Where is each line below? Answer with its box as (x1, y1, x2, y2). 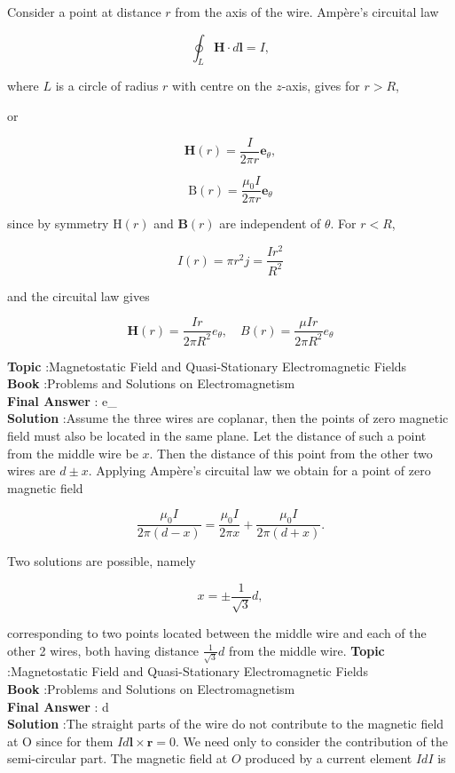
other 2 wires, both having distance (7, 641, 200, 659)
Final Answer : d (7, 697, 109, 715)
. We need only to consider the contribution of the (175, 731, 448, 750)
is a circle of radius (55, 76, 159, 95)
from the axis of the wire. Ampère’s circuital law (175, 3, 439, 20)
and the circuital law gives (7, 286, 150, 305)
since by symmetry (7, 214, 109, 233)
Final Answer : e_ (7, 391, 117, 410)
